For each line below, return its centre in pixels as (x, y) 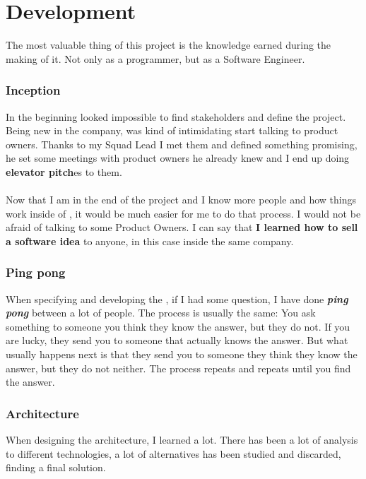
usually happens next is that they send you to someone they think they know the (182, 354)
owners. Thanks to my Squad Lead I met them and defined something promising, (182, 144)
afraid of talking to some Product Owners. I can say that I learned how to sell (182, 227)
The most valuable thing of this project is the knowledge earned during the (169, 45)
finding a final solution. (56, 467)
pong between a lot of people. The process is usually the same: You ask (161, 313)
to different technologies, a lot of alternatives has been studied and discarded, (173, 453)
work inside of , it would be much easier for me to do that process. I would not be (183, 213)
